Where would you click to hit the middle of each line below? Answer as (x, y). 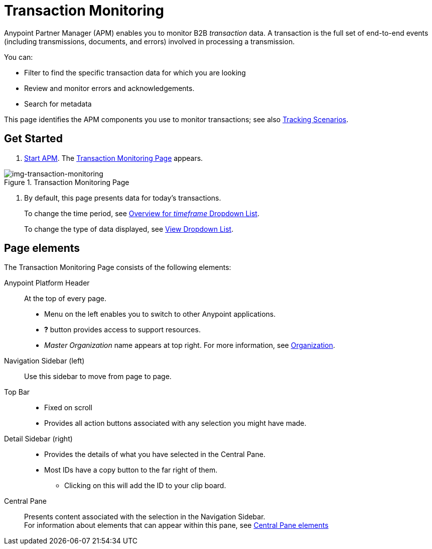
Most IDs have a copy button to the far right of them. (131, 470)
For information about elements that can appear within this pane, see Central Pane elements (176, 525)
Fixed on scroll (68, 408)
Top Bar (17, 392)
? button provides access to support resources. (122, 330)
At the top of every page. (65, 299)
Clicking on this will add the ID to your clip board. (145, 486)
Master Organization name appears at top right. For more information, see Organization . (190, 345)
